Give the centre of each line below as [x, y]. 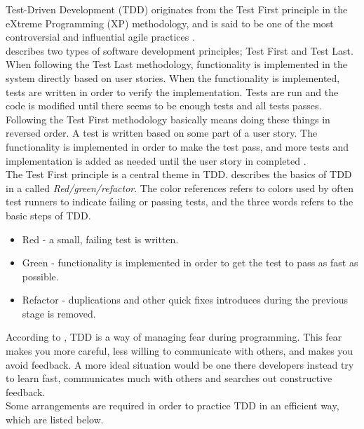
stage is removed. [59, 313]
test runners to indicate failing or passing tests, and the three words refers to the [180, 202]
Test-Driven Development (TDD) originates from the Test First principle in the [177, 9]
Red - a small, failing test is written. [100, 239]
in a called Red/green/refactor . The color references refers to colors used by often [180, 188]
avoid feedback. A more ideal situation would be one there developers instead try [180, 364]
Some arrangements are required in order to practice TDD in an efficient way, [173, 406]
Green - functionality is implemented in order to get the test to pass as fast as [190, 263]
